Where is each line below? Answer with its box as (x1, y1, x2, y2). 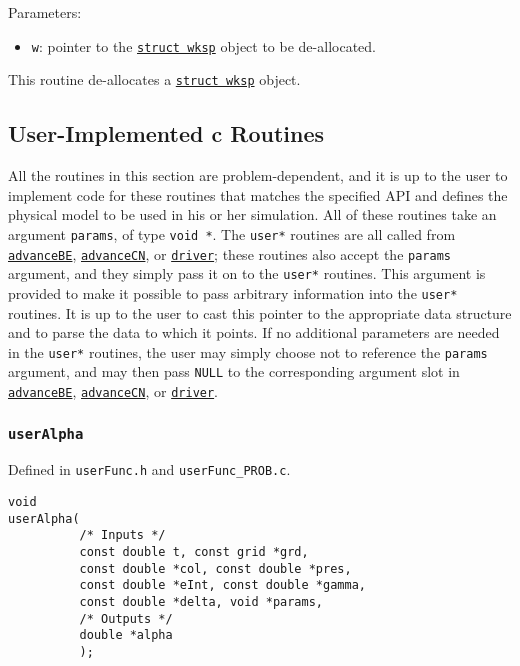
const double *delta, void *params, (79, 595, 323, 610)
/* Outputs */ (79, 611, 173, 626)
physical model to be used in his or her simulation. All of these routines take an (8, 204, 497, 225)
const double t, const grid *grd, (79, 545, 309, 560)
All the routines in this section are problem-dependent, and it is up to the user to (8, 165, 508, 186)
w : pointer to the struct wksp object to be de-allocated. (31, 35, 376, 56)
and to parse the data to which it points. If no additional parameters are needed (8, 322, 500, 343)
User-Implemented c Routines (8, 118, 324, 149)
